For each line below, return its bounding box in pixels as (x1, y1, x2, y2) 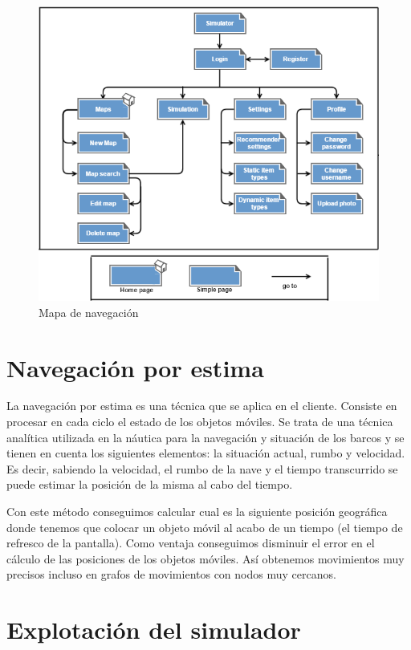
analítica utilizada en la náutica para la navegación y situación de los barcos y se (6, 429, 405, 445)
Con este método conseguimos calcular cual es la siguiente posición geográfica (6, 503, 388, 520)
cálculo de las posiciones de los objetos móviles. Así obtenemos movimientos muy (6, 550, 405, 567)
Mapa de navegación (39, 303, 139, 320)
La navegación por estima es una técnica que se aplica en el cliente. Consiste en (6, 397, 397, 414)
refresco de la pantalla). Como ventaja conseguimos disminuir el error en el (6, 534, 375, 551)
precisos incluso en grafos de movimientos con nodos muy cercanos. (6, 566, 336, 583)
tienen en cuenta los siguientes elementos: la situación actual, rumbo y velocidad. (6, 445, 405, 461)
